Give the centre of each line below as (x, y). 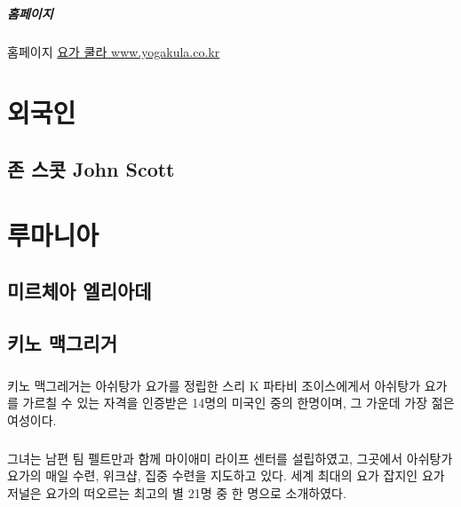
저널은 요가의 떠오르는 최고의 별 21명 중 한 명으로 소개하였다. (177, 492)
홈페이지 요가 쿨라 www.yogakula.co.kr (114, 51)
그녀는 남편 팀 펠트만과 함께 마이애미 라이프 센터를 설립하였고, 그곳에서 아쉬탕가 (230, 458)
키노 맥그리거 (62, 342)
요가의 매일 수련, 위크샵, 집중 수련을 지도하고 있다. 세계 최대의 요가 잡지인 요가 (226, 475)
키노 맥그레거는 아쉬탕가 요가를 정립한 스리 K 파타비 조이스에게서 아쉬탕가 (214, 385)
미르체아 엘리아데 (79, 291)
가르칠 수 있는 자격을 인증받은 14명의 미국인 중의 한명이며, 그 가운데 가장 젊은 (238, 403)
